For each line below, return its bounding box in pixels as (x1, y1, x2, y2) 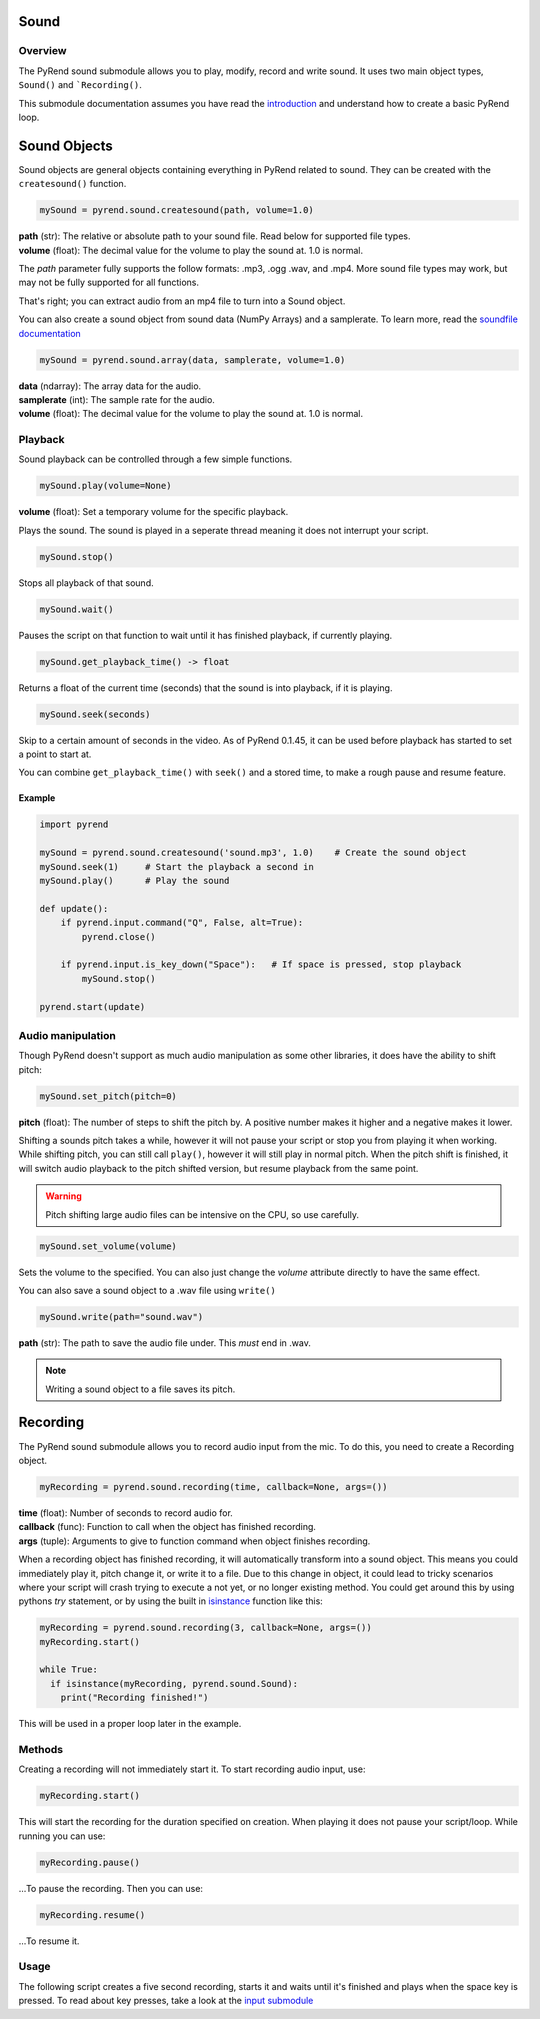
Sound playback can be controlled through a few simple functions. (18, 453, 293, 465)
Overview (18, 44, 67, 58)
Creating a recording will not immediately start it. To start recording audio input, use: (18, 1763, 366, 1775)
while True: (39, 1664, 99, 1675)
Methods (18, 1742, 64, 1756)
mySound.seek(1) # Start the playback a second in (39, 861, 314, 872)
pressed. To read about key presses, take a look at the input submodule (18, 1995, 314, 2007)
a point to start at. (18, 748, 92, 760)
